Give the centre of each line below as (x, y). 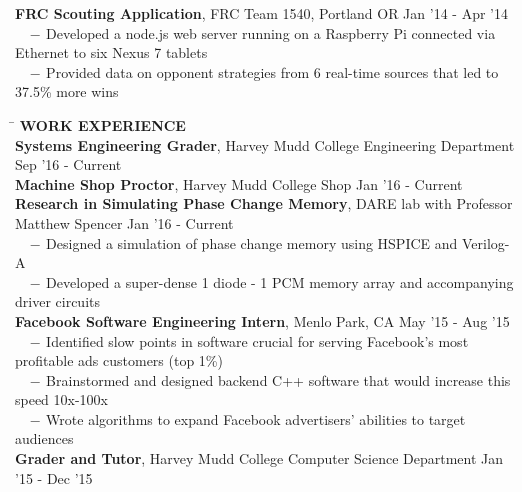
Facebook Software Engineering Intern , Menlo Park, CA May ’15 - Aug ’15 (262, 320)
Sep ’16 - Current (68, 164)
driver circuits (57, 301)
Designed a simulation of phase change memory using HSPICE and (252, 242)
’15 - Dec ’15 (54, 477)
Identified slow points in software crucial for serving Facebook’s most (257, 340)
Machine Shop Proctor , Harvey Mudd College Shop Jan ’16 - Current (239, 183)
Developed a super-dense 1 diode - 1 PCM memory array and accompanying (280, 281)
